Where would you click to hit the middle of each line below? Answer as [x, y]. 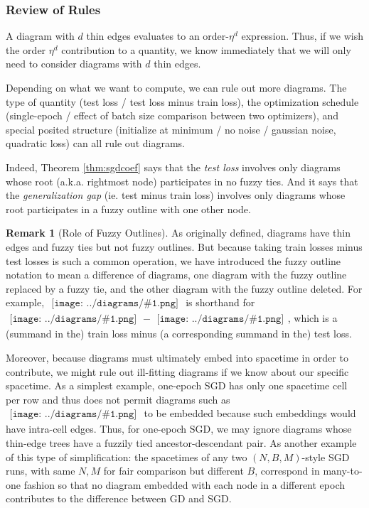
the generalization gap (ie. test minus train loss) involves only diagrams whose [176, 195]
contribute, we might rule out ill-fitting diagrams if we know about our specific [177, 371]
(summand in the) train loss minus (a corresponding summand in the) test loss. [179, 334]
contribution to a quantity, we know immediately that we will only [206, 49]
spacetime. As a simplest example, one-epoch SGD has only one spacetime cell [177, 385]
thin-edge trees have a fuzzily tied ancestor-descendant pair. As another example [181, 442]
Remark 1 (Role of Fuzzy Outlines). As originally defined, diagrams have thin [178, 233]
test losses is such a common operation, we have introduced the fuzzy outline [173, 260]
